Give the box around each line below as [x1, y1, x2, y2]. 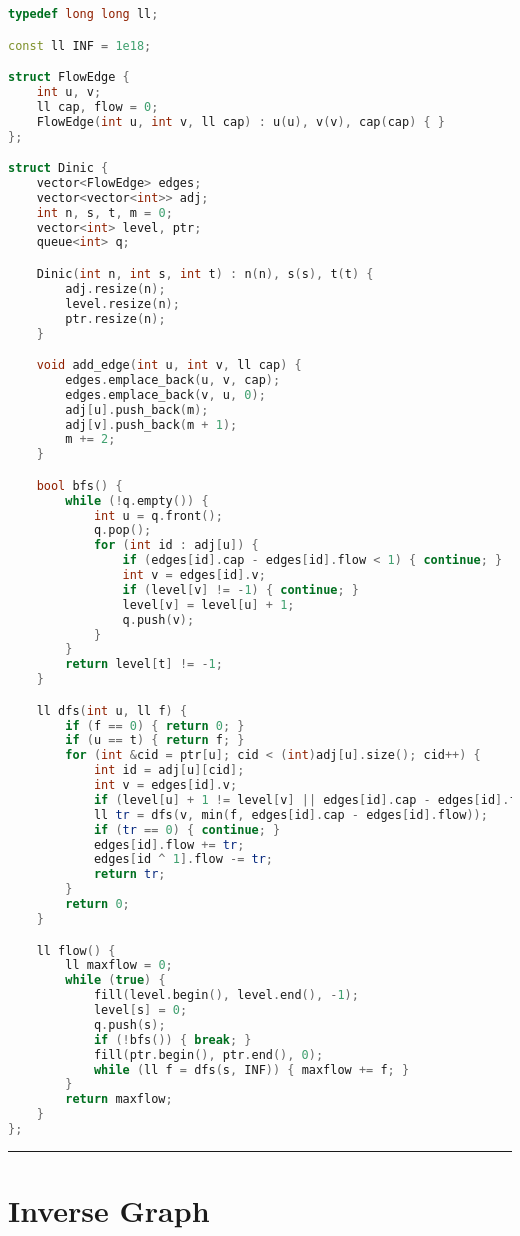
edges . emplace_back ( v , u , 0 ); [65, 387, 266, 402]
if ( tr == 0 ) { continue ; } [93, 822, 281, 837]
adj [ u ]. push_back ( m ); [65, 402, 209, 417]
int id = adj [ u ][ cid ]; [93, 763, 245, 778]
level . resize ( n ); [65, 296, 180, 311]
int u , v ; [36, 84, 102, 99]
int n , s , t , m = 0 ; [36, 205, 173, 220]
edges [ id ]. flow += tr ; [93, 837, 245, 852]
